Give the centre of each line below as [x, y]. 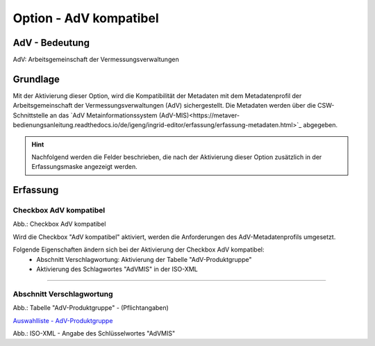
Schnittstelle [31, 115]
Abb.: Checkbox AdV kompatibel [59, 224]
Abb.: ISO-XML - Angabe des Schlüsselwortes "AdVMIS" [94, 333]
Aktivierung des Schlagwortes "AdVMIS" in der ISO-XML [117, 269]
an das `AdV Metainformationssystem [103, 115]
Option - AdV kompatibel [86, 18]
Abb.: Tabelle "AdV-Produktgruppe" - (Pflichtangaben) [91, 308]
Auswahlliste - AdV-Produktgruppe [63, 320]
